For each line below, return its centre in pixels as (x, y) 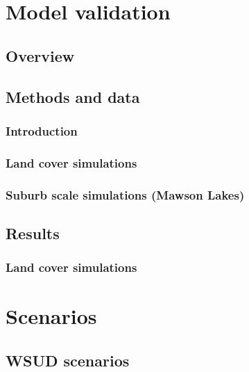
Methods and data (73, 96)
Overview (40, 55)
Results (33, 233)
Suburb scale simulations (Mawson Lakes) (125, 194)
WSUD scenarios (68, 360)
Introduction (42, 130)
